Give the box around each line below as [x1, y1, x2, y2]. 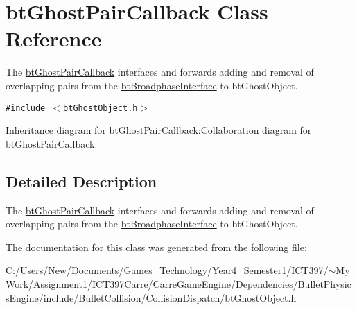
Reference [6, 24, 102, 53]
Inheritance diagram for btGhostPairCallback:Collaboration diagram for [6, 123, 312, 137]
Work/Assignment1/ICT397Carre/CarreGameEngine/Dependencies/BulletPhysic [6, 276, 351, 291]
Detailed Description [6, 170, 157, 191]
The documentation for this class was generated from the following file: [6, 239, 307, 254]
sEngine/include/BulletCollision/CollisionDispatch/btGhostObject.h [6, 290, 297, 304]
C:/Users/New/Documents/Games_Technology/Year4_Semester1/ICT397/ [6, 263, 329, 277]
